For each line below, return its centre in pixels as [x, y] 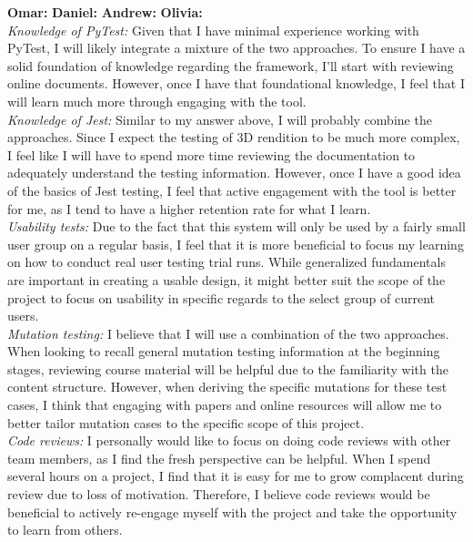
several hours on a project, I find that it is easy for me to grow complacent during [236, 476]
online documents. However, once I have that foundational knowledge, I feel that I [236, 83]
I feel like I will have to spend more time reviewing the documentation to [211, 154]
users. [23, 316]
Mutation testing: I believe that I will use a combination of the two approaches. [228, 333]
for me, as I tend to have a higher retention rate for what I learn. [189, 208]
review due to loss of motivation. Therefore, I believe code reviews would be [219, 494]
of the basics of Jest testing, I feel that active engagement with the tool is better [232, 190]
